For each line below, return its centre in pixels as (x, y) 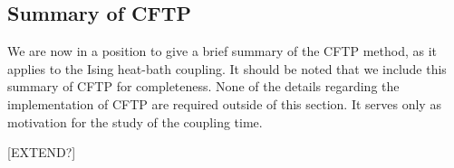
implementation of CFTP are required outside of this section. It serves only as (224, 103)
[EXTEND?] (42, 152)
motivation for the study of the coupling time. (135, 121)
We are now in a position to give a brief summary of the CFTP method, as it (222, 51)
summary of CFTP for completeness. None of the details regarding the (203, 86)
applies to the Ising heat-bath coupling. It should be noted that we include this (227, 68)
